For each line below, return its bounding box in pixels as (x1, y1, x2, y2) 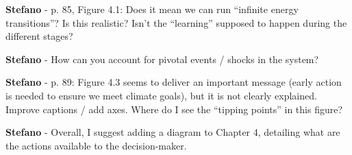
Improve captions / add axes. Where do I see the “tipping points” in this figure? (5, 102, 343, 116)
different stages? (5, 29, 73, 43)
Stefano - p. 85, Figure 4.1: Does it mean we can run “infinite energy (5, 2, 299, 16)
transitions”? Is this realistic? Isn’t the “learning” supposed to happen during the (5, 15, 347, 29)
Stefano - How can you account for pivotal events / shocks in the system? (5, 51, 319, 66)
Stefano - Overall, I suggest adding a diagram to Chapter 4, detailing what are (5, 125, 340, 139)
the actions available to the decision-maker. (5, 138, 187, 152)
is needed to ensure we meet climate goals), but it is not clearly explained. (5, 88, 317, 102)
